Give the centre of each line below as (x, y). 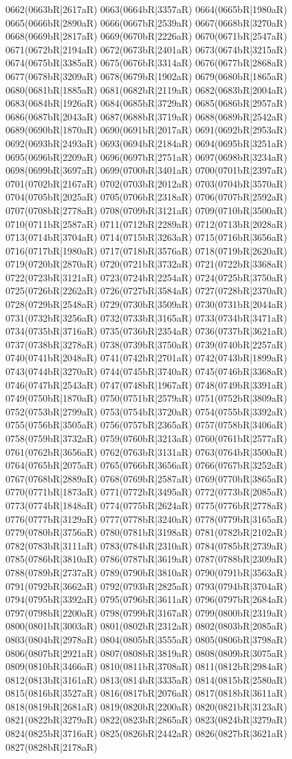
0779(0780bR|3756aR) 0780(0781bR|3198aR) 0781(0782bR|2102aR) (146, 532)
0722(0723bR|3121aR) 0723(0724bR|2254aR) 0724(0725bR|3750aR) (146, 277)
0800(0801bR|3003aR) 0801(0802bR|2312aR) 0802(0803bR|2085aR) (146, 626)
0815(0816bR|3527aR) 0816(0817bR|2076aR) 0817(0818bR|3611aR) (146, 693)
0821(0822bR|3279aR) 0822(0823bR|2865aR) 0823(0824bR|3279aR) (146, 720)
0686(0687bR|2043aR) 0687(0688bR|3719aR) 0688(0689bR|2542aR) (146, 116)
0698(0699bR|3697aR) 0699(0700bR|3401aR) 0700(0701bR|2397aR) (146, 170)
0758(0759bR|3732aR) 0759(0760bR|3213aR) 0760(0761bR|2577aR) (146, 438)
